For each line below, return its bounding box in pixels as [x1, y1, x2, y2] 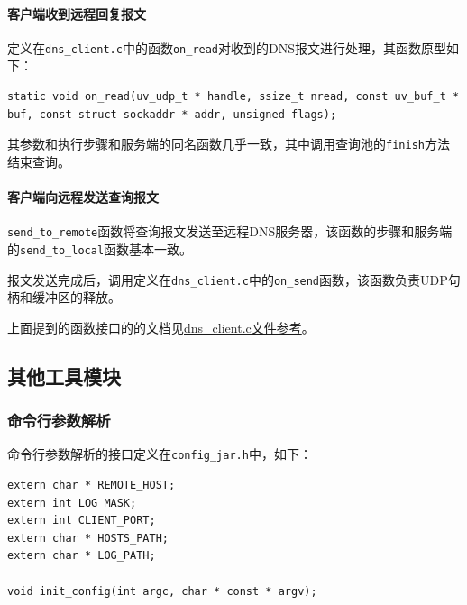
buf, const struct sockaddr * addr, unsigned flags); [7, 107, 337, 121]
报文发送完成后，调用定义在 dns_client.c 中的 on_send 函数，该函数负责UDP [7, 270, 448, 289]
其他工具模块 [7, 362, 121, 390]
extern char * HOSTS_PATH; [7, 531, 169, 545]
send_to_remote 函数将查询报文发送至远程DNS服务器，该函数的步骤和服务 [7, 222, 440, 241]
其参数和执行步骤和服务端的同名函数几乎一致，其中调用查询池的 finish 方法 [7, 134, 450, 153]
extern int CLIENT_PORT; [7, 514, 156, 527]
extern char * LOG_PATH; [7, 549, 156, 563]
